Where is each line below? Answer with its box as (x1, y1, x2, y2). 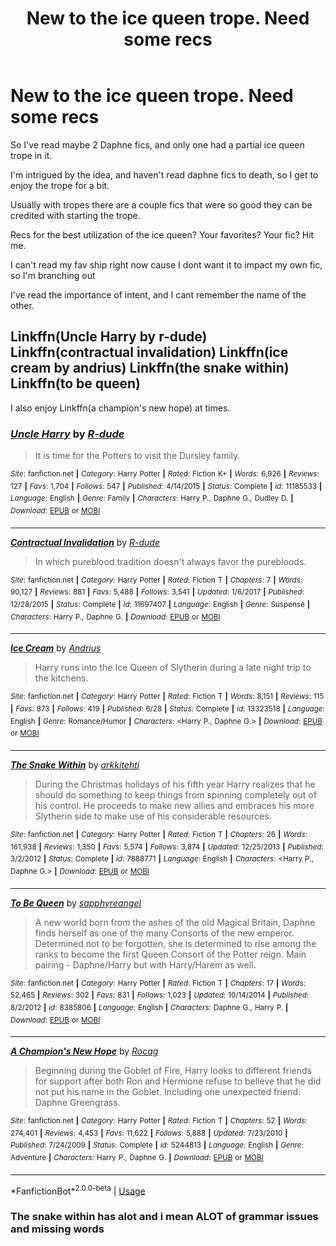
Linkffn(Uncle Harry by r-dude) (10, 328, 208, 346)
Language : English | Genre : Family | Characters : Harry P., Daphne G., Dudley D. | (10, 493, 294, 504)
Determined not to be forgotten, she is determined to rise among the (34, 937, 317, 949)
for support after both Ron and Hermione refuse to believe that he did (34, 1075, 322, 1087)
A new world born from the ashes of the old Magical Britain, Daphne (34, 916, 316, 928)
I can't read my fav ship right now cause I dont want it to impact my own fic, (10, 258, 323, 271)
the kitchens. (34, 672, 89, 684)
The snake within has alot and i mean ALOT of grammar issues (10, 1210, 319, 1224)
